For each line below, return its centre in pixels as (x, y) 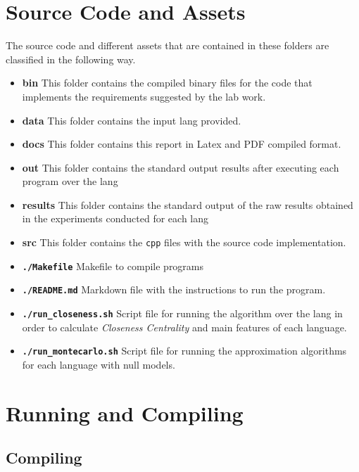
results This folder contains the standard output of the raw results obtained (188, 204)
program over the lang (70, 181)
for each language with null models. (99, 364)
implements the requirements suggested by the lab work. (144, 96)
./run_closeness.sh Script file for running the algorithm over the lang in (182, 313)
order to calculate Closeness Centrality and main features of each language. (184, 327)
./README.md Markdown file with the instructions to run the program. (174, 289)
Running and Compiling (125, 413)
